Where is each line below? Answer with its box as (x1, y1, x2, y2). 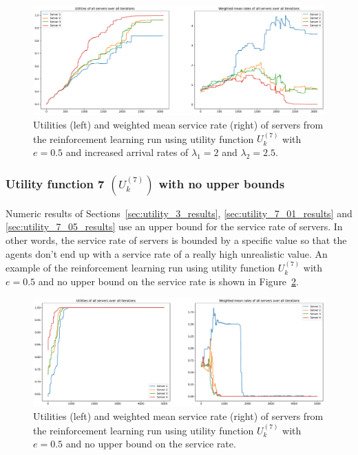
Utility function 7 (6, 175, 105, 192)
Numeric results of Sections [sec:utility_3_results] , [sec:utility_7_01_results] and (6, 206, 352, 220)
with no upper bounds (158, 175, 285, 192)
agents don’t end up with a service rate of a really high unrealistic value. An (6, 246, 328, 260)
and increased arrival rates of (65, 145, 189, 159)
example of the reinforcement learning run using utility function (6, 260, 275, 275)
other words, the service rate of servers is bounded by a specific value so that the (6, 233, 347, 247)
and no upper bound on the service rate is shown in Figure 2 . (38, 274, 299, 288)
